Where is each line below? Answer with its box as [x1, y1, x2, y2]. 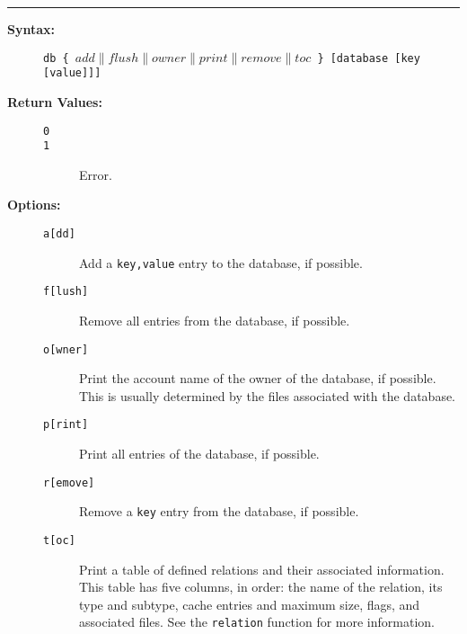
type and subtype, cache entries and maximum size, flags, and [79, 594, 420, 613]
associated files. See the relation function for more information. [79, 612, 435, 631]
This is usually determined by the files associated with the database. [79, 386, 456, 405]
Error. [79, 165, 112, 183]
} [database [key [317, 51, 420, 65]
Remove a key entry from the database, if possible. [79, 502, 359, 521]
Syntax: [7, 20, 55, 38]
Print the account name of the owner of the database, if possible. [79, 369, 436, 388]
